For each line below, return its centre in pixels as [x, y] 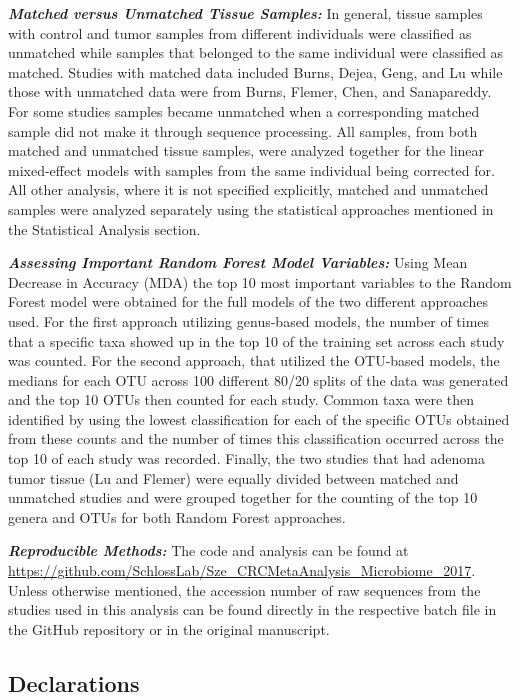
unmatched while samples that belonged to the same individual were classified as [256, 52]
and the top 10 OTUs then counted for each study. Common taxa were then [241, 399]
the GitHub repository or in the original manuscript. [169, 628]
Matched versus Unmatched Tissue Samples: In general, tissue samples [245, 13]
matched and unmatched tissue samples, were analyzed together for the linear [246, 150]
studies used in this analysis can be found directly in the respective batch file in [252, 609]
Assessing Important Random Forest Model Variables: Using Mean [238, 262]
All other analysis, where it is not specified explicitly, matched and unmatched [248, 189]
